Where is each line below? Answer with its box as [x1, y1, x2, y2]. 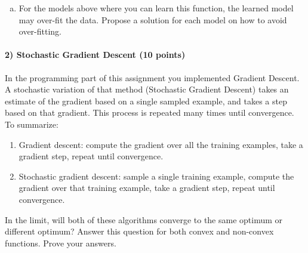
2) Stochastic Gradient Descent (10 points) [5, 48, 186, 61]
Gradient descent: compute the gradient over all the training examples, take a [19, 138, 303, 150]
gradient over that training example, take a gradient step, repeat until [19, 181, 275, 194]
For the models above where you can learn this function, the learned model [19, 2, 294, 14]
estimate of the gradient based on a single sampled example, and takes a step [5, 94, 287, 107]
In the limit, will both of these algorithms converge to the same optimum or [5, 213, 283, 226]
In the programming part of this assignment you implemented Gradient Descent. [5, 71, 300, 84]
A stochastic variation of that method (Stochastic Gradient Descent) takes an [5, 83, 289, 95]
